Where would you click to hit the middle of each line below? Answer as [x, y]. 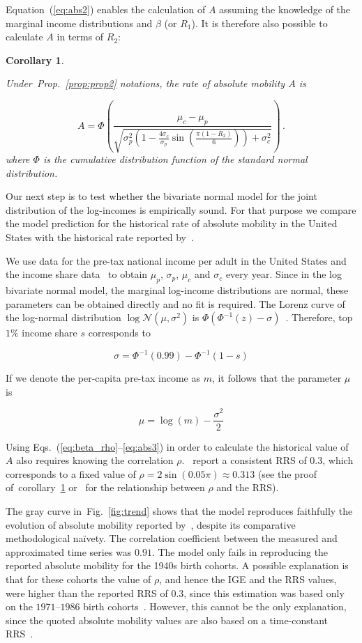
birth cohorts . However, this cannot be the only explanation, [215, 606]
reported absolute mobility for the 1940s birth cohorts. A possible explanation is [177, 565]
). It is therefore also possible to [259, 23]
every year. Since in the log [284, 274]
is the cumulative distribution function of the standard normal [175, 159]
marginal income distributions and [79, 23]
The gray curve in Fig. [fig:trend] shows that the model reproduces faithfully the [179, 510]
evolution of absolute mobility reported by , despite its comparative [151, 524]
